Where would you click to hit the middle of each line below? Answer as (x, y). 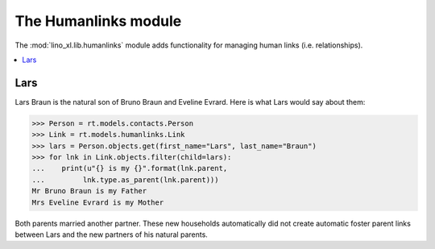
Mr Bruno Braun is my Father (89, 191)
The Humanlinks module (98, 21)
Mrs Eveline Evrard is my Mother (98, 202)
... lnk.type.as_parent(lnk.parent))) (125, 180)
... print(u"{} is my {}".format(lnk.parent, (130, 168)
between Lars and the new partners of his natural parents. (112, 234)
